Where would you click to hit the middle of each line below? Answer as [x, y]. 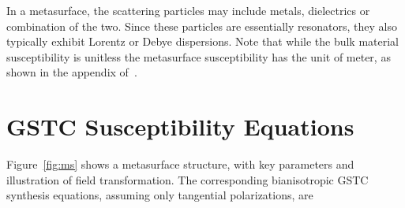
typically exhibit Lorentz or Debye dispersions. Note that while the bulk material [203, 41]
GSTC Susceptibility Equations [180, 126]
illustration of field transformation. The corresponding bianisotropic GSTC [187, 179]
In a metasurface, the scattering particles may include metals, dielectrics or [188, 10]
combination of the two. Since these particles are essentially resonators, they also [202, 26]
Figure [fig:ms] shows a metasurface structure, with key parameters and [180, 164]
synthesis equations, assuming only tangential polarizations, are [160, 195]
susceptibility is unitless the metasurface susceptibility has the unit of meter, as [199, 56]
